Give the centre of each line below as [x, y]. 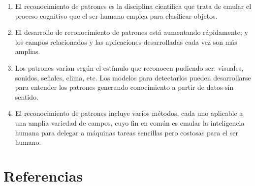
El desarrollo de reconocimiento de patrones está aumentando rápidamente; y [131, 32]
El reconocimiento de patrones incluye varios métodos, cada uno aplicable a [129, 113]
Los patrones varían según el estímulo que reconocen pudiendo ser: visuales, [129, 67]
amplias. [28, 51]
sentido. [27, 96]
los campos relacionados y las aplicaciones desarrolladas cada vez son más [126, 41]
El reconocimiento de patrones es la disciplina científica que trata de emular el [133, 6]
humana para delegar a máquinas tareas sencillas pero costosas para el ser [127, 132]
